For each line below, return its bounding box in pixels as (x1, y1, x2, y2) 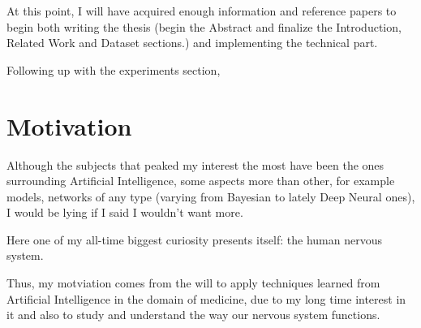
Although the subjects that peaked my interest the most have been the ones (6, 156, 384, 173)
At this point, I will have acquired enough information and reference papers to (6, 2, 397, 19)
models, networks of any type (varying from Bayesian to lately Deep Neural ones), (6, 188, 415, 205)
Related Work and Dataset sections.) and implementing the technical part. (6, 34, 378, 51)
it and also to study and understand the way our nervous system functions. (6, 306, 380, 323)
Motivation (6, 109, 132, 142)
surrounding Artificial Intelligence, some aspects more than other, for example (6, 172, 395, 189)
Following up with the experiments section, (6, 61, 221, 78)
